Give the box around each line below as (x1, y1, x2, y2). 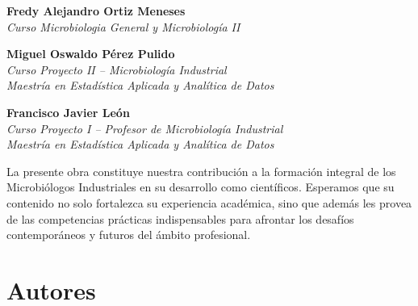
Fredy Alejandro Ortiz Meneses (6, 2, 186, 19)
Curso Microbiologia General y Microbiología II (6, 18, 240, 35)
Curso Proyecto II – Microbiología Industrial (6, 61, 227, 78)
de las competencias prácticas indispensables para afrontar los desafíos (6, 210, 354, 227)
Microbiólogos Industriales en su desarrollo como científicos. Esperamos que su (6, 178, 395, 195)
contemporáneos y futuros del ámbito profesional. (6, 226, 251, 243)
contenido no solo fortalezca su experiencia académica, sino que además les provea (6, 194, 412, 211)
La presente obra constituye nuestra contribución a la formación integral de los (6, 162, 396, 179)
